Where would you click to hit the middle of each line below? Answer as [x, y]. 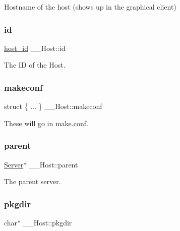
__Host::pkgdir [47, 223]
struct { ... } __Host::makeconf [53, 106]
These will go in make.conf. [46, 123]
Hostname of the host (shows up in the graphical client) [90, 7]
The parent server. [33, 181]
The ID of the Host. [35, 65]
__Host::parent [53, 164]
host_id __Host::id [35, 48]
